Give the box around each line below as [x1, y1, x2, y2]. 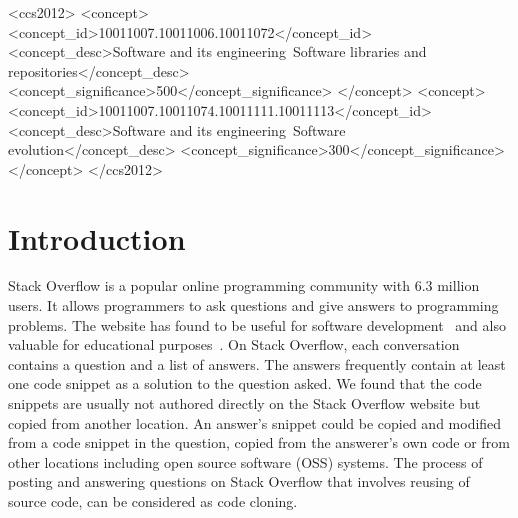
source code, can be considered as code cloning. [8, 491, 298, 511]
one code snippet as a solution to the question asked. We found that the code [8, 373, 482, 394]
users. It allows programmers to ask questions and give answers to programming [8, 295, 499, 316]
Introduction [8, 217, 186, 258]
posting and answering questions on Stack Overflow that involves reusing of [8, 471, 470, 492]
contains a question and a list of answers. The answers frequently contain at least [8, 353, 506, 374]
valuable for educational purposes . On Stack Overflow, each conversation [8, 334, 460, 355]
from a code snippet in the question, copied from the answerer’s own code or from [8, 432, 510, 453]
